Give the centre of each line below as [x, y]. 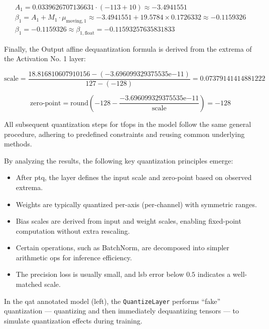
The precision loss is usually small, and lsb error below [100, 274]
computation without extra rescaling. [73, 230]
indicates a [214, 274]
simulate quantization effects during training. [73, 320]
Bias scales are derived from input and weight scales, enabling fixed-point [128, 221]
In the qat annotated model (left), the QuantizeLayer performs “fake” [112, 301]
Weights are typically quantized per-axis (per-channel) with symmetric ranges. [136, 204]
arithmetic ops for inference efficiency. [74, 257]
